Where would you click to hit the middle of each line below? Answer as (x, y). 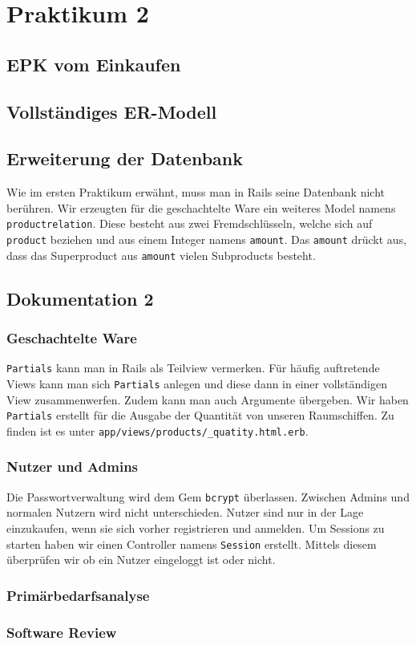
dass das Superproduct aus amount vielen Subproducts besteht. (161, 255)
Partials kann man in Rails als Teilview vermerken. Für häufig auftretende (193, 368)
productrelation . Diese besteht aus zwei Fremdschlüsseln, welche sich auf (190, 223)
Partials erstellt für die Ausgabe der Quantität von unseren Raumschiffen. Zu (200, 415)
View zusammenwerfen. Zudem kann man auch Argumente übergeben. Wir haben (208, 399)
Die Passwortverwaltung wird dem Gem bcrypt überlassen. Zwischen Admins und (208, 496)
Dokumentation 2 (80, 298)
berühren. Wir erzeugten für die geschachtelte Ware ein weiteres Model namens (201, 207)
